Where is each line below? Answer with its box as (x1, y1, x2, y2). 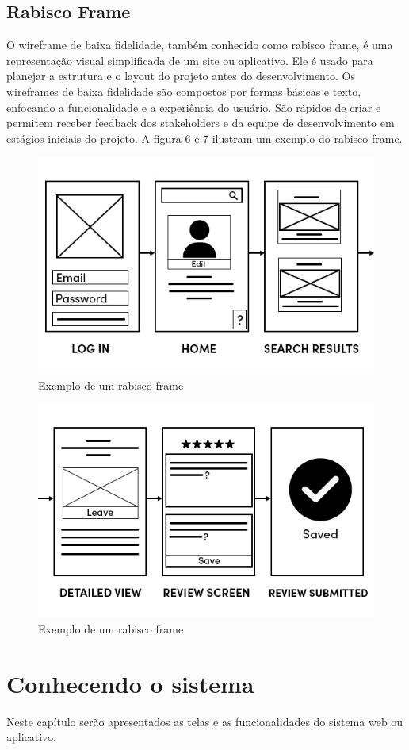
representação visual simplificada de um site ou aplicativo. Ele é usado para (6, 52, 373, 68)
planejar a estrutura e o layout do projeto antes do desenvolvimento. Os (6, 67, 355, 84)
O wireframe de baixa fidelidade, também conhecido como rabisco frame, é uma (6, 37, 393, 53)
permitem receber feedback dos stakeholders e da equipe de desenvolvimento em (6, 114, 395, 131)
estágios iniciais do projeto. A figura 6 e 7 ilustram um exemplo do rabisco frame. (6, 129, 403, 146)
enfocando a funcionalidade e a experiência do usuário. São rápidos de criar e (6, 98, 381, 115)
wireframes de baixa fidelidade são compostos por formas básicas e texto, (6, 83, 361, 99)
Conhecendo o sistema (6, 667, 254, 699)
